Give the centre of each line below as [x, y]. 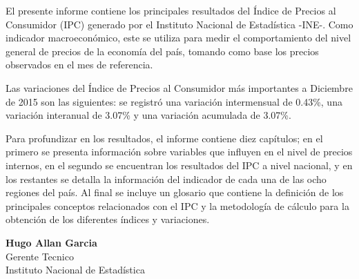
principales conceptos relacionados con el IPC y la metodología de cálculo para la [177, 205]
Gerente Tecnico [40, 256]
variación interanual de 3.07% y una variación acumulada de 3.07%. [148, 115]
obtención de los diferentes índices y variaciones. [108, 219]
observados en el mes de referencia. [79, 65]
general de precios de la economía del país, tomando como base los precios [162, 51]
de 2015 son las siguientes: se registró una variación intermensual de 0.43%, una [174, 101]
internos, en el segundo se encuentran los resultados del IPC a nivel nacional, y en [179, 165]
